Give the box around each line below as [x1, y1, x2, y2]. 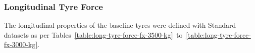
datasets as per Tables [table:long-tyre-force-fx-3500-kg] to [4, 29, 183, 40]
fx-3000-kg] [4, 39, 38, 50]
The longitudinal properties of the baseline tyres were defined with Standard [4, 20, 236, 30]
